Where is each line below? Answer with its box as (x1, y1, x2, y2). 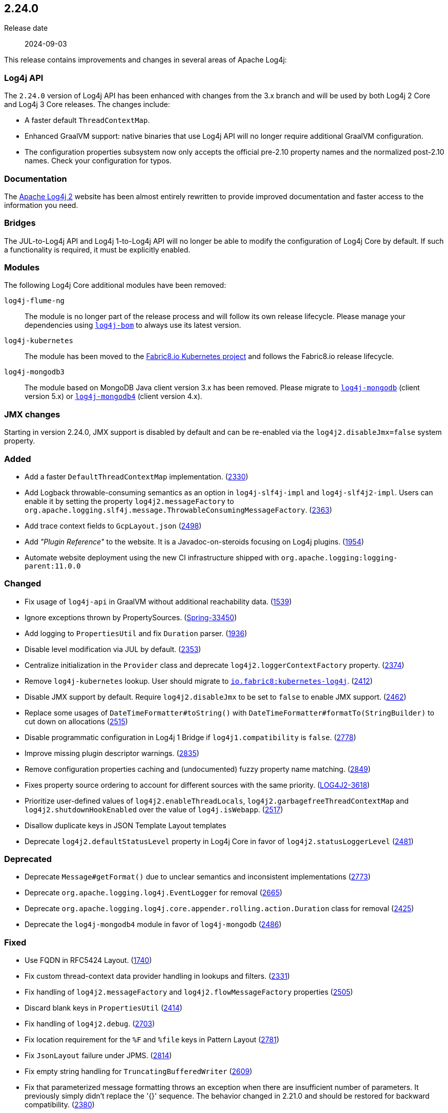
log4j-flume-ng (4, 297, 65, 305)
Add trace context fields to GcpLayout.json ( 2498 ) (25, 521, 202, 530)
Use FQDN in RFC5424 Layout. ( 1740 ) (25, 956, 152, 965)
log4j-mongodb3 (4, 368, 65, 376)
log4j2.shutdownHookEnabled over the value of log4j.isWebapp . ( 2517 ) (25, 805, 283, 814)
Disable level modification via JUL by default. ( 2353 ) (25, 644, 201, 654)
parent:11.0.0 (25, 561, 81, 570)
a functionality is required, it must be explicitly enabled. (4, 245, 190, 254)
